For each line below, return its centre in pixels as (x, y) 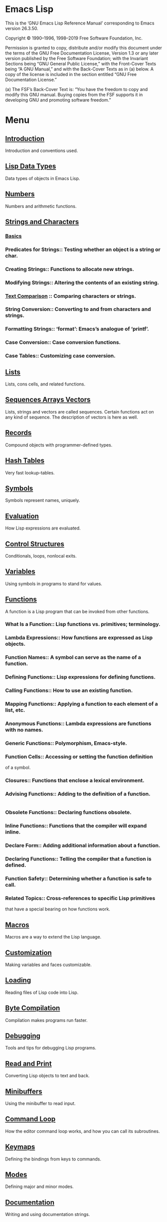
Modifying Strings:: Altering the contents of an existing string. (82, 282)
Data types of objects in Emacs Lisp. (43, 178)
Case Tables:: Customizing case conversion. (60, 356)
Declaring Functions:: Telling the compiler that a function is (78, 859)
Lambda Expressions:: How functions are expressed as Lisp (79, 637)
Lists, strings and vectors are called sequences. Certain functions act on (80, 411)
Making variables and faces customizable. (49, 964)
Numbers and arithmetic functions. (41, 206)
